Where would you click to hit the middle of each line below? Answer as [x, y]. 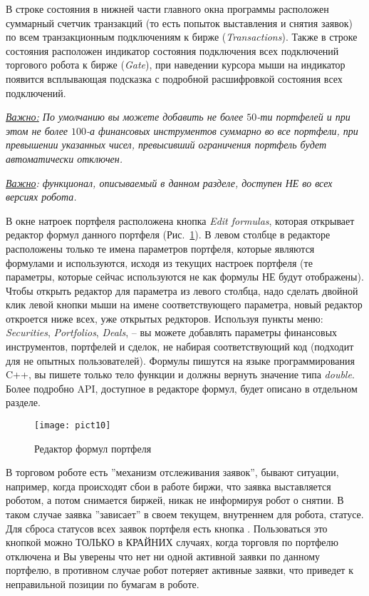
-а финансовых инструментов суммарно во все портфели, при [222, 130]
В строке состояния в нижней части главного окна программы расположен [167, 9]
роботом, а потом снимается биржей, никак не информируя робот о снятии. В [175, 500]
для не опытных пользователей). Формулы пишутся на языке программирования [180, 360]
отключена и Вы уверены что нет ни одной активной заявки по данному [163, 556]
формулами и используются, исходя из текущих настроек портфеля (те [159, 262]
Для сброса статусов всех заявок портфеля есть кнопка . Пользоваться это [167, 528]
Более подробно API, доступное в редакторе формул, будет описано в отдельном [182, 388]
